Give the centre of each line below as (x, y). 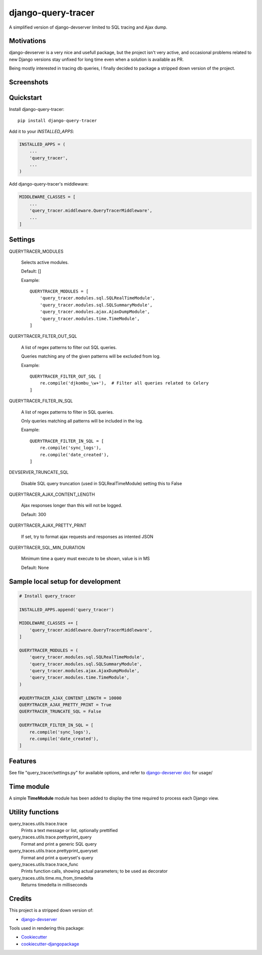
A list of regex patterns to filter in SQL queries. (67, 412)
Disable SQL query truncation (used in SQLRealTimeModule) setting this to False (101, 483)
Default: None (35, 567)
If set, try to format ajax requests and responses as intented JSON (87, 537)
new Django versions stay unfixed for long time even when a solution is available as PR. (96, 59)
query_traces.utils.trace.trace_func (44, 865)
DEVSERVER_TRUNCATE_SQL (39, 472)
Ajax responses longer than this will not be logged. (72, 505)
